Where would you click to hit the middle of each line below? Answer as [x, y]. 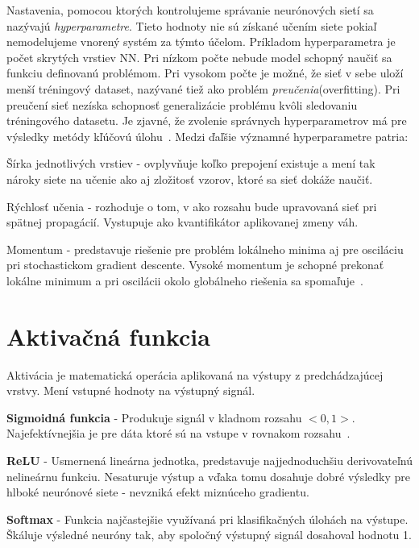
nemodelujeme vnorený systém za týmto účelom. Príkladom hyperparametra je [201, 42]
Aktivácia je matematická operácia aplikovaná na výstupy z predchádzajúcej [195, 374]
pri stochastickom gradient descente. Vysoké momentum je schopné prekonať [195, 265]
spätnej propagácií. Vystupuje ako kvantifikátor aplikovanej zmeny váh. [183, 222]
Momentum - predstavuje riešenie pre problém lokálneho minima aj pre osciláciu [205, 249]
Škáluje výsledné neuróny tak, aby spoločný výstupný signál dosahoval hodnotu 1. [209, 535]
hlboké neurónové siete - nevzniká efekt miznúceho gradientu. [158, 492]
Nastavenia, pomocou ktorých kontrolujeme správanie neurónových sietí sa [190, 10]
